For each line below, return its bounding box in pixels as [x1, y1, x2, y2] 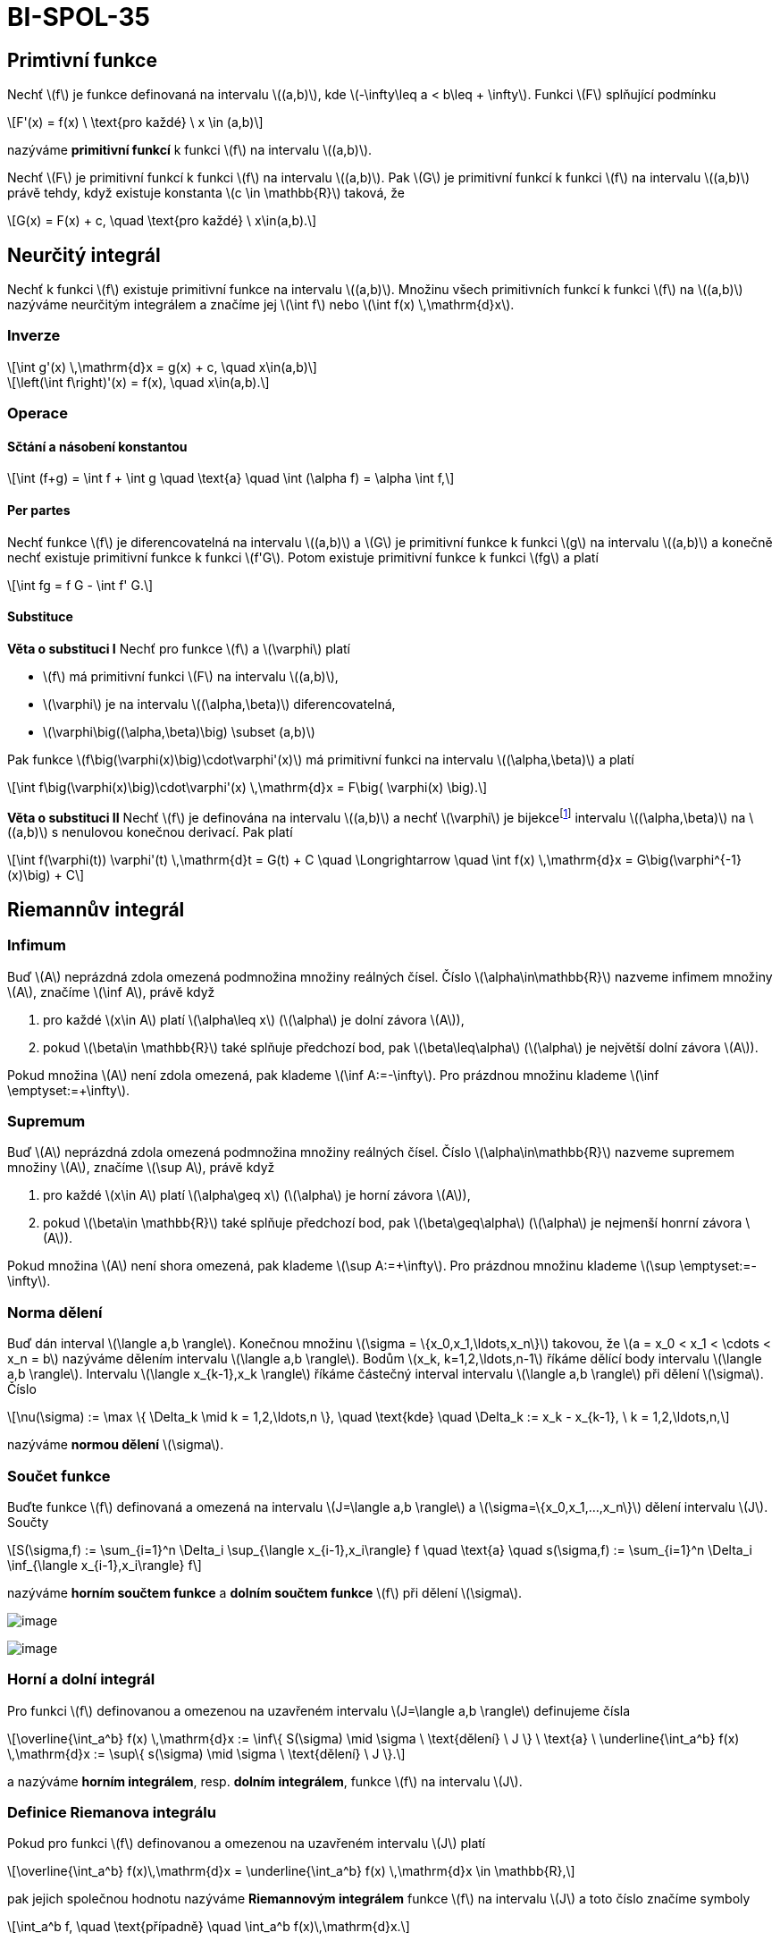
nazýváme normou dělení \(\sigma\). [7, 1437, 224, 1453]
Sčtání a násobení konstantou [7, 438, 188, 454]
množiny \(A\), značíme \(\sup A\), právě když [7, 1160, 275, 1176]
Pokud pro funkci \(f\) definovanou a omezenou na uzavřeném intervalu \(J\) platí [7, 1836, 486, 1852]
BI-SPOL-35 [7, 2, 150, 32]
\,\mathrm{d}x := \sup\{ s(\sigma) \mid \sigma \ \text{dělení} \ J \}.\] [7, 1745, 406, 1761]
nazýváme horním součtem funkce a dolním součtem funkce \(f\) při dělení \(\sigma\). [7, 1584, 523, 1600]
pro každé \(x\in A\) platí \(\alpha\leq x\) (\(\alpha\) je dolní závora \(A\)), [43, 1011, 465, 1027]
